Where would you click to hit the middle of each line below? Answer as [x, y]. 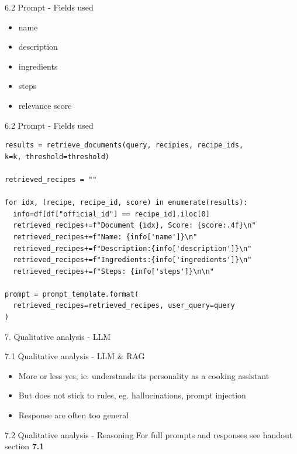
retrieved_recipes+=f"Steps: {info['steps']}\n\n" [113, 271]
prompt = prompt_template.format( [72, 294]
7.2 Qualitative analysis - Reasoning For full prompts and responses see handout [149, 434]
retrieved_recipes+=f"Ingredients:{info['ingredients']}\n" [132, 260]
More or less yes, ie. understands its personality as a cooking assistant [144, 375]
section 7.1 [25, 446]
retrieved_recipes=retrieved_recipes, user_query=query [124, 306]
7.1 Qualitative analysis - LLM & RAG [75, 356]
